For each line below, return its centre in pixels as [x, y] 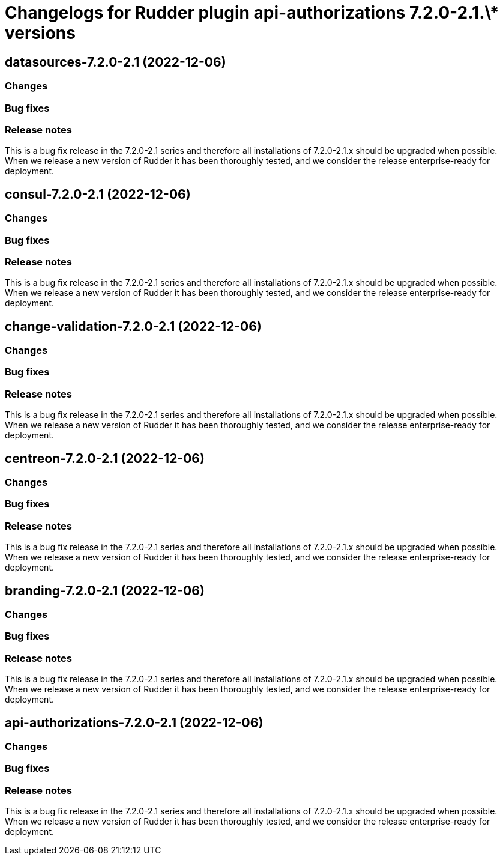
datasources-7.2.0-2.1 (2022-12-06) [116, 62]
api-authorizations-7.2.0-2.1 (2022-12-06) [134, 722]
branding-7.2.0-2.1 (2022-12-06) [105, 590]
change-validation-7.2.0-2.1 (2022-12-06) [133, 326]
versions [40, 33]
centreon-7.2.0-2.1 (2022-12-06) [105, 458]
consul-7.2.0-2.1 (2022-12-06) [98, 194]
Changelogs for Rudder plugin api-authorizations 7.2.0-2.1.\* [252, 13]
